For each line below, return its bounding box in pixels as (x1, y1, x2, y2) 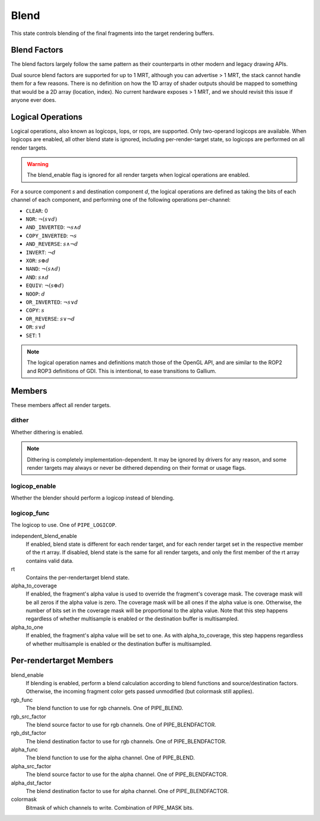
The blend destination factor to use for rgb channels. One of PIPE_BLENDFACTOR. (25, 737, 227, 744)
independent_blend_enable (11, 532, 77, 539)
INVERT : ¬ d (25, 249, 56, 256)
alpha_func (11, 746, 39, 753)
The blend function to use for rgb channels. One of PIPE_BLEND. (25, 705, 184, 712)
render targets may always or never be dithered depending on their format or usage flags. (27, 464, 247, 471)
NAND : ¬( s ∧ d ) (25, 265, 60, 272)
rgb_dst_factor (11, 730, 47, 737)
